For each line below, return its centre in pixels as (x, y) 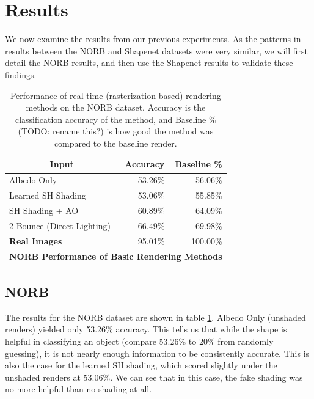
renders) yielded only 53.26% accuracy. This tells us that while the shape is (146, 329)
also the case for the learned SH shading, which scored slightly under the (141, 365)
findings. (21, 74)
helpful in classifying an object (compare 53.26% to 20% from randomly (139, 341)
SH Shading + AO (44, 210)
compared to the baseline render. (115, 143)
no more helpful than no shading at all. (78, 389)
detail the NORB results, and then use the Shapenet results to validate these (149, 63)
